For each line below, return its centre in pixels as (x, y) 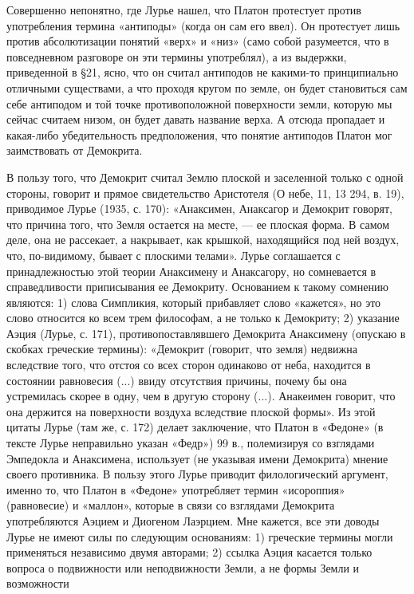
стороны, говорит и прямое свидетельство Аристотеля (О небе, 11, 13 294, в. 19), (205, 193)
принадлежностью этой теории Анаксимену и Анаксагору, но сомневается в (191, 271)
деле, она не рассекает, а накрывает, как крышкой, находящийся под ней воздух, (203, 240)
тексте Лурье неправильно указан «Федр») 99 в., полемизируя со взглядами (191, 443)
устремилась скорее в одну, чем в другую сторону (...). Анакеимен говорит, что (201, 396)
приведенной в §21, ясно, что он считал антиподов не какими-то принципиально (203, 72)
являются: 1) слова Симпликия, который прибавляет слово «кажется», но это (194, 302)
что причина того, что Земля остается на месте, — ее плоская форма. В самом (198, 224)
